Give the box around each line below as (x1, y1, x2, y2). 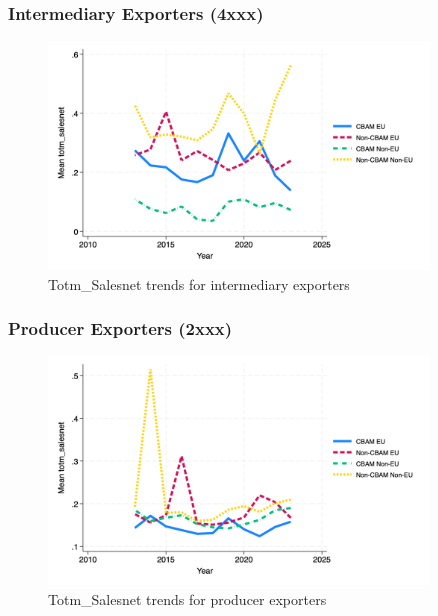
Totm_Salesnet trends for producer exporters (48, 588, 327, 609)
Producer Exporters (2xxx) (8, 316, 233, 341)
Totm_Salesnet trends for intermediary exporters (48, 273, 350, 294)
